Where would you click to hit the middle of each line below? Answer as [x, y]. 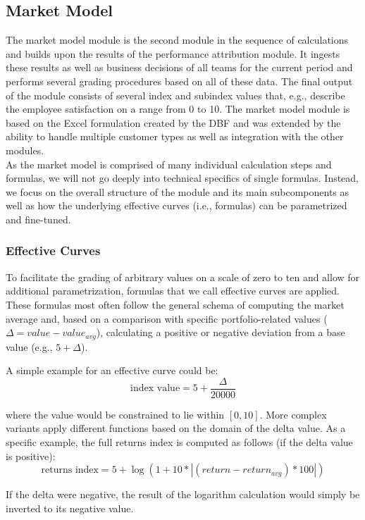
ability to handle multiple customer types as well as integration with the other [175, 136]
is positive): [31, 456]
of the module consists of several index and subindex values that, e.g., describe [175, 95]
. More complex [293, 414]
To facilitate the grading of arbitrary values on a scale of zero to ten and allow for [183, 277]
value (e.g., [29, 346]
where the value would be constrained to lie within [115, 414]
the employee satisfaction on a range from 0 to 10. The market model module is [178, 109]
